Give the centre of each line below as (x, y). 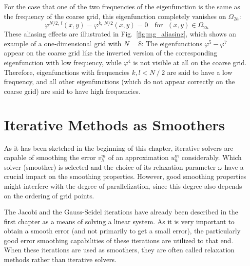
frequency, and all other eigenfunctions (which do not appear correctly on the (119, 81)
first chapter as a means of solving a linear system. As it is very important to (119, 221)
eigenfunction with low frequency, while (63, 62)
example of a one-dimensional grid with (63, 43)
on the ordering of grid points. (49, 195)
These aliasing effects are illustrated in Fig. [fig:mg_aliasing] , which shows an (120, 34)
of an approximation (138, 157)
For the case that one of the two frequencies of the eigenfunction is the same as (122, 6)
